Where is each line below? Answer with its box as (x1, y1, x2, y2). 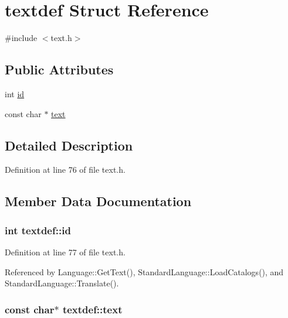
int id (5, 87, 25, 100)
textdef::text (62, 302, 123, 316)
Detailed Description (5, 136, 133, 154)
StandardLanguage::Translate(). (5, 277, 119, 289)
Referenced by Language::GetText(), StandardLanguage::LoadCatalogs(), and (5, 265, 284, 278)
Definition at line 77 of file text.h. (5, 245, 126, 258)
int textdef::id (5, 223, 71, 237)
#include (5, 32, 38, 44)
